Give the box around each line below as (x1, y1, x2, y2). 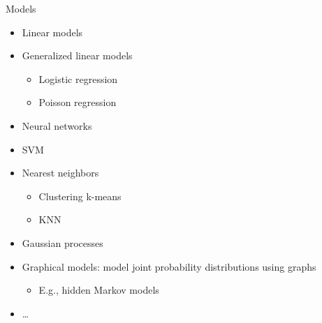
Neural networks (22, 118, 92, 133)
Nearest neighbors (22, 165, 99, 180)
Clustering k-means (38, 188, 122, 203)
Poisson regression (38, 95, 117, 110)
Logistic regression (38, 71, 118, 86)
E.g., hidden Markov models (38, 283, 159, 297)
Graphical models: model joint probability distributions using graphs (22, 259, 316, 273)
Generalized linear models (22, 48, 133, 63)
